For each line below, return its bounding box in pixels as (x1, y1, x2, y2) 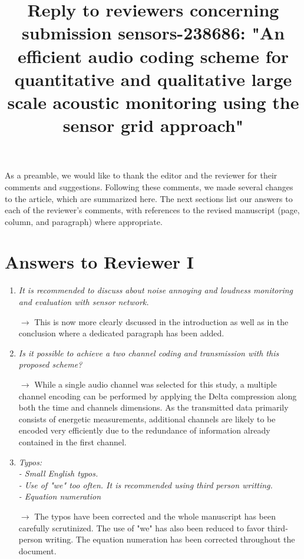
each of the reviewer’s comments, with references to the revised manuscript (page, (5, 204, 300, 216)
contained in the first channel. (18, 435, 127, 448)
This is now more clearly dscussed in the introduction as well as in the (34, 315, 289, 328)
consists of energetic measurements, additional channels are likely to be (18, 412, 276, 425)
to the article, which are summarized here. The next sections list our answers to (5, 192, 293, 204)
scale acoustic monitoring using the (7, 90, 299, 114)
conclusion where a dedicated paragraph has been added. (18, 327, 224, 339)
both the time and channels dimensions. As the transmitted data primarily (18, 401, 289, 414)
